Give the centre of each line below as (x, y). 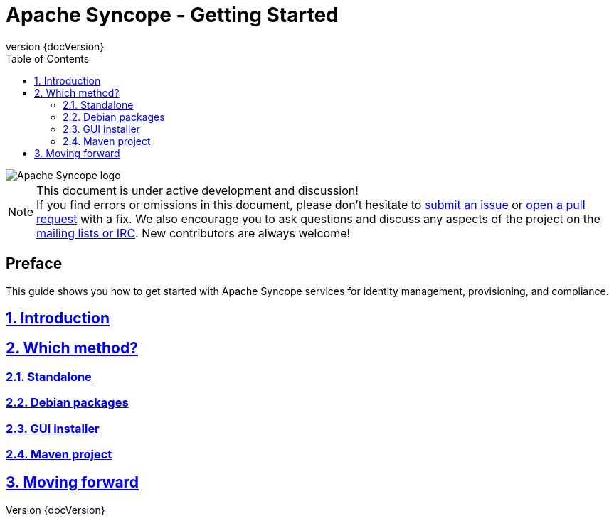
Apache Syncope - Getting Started (172, 15)
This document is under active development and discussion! (197, 190)
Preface (34, 264)
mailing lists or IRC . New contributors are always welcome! (194, 233)
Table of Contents (48, 58)
